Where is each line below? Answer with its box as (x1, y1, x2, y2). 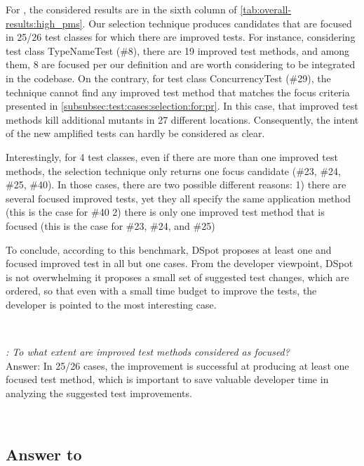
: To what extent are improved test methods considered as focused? (6, 344, 290, 359)
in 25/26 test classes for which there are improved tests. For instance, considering (6, 30, 356, 44)
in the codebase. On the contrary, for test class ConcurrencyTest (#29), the (6, 70, 331, 85)
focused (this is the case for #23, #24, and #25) (6, 218, 215, 233)
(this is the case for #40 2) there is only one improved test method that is (6, 205, 325, 219)
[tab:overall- (240, 2, 292, 16)
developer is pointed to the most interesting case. (6, 297, 217, 311)
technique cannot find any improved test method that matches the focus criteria (6, 84, 350, 99)
